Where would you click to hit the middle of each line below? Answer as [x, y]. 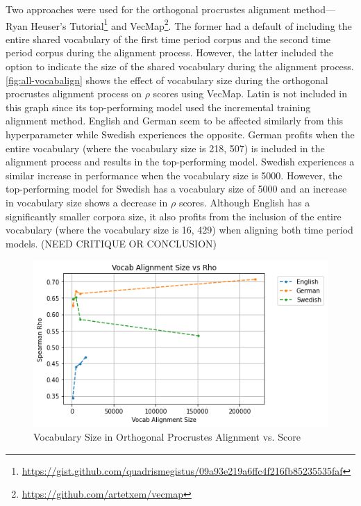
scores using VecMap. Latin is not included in [250, 93]
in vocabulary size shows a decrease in [87, 202]
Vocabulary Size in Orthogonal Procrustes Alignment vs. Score [167, 436]
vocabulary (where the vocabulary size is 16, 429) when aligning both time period [179, 230]
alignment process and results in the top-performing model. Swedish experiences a [180, 162]
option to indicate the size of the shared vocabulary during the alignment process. [180, 66]
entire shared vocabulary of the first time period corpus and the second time [168, 39]
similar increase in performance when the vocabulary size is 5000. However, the [174, 175]
